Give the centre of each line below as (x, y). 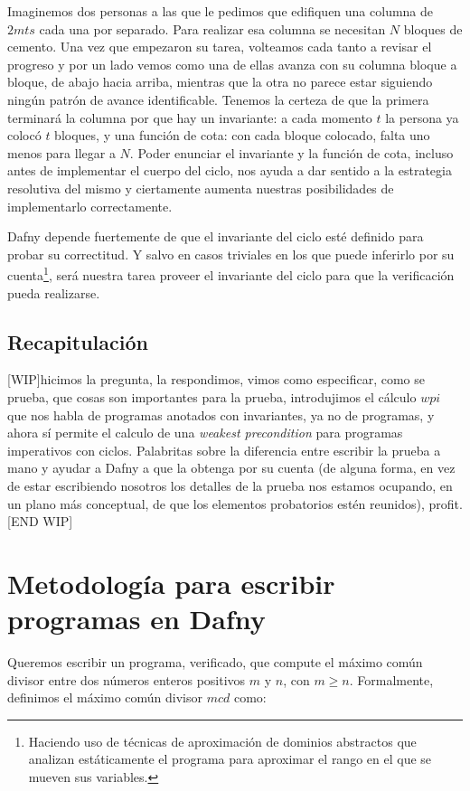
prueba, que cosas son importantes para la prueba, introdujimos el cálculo (212, 396)
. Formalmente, (391, 679)
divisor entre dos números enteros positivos (127, 679)
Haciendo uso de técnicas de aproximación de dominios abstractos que (222, 741)
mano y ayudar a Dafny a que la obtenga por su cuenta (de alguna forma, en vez (231, 468)
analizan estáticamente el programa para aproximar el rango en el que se (230, 759)
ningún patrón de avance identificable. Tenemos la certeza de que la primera (218, 99)
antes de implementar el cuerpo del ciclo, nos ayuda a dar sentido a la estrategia (230, 170)
